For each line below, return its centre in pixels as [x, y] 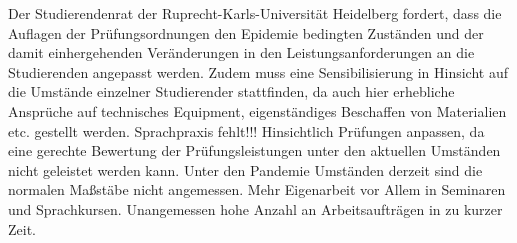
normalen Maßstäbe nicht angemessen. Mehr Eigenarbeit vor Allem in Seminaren [257, 189]
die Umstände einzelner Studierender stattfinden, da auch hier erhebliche [231, 91]
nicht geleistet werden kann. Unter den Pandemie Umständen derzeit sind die [245, 169]
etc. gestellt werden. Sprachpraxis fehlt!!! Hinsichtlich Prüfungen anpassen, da [246, 130]
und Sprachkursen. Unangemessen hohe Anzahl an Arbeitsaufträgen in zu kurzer [255, 208]
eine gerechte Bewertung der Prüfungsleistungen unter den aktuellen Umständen [254, 150]
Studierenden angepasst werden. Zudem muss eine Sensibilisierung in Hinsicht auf [258, 71]
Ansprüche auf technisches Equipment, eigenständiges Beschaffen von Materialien [257, 110]
